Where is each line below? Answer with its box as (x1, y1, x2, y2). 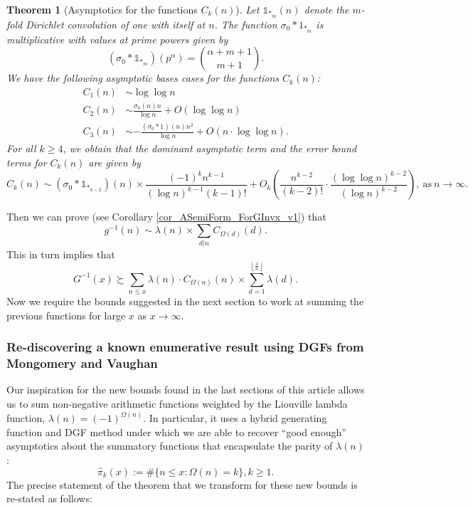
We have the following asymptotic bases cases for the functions (6, 70, 280, 85)
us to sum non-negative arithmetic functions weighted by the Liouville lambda (6, 396, 348, 411)
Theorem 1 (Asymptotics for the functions (6, 2, 198, 16)
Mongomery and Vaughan (6, 354, 158, 372)
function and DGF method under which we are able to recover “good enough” (6, 424, 346, 439)
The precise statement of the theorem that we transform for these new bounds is (6, 477, 358, 492)
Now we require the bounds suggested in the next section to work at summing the (6, 294, 364, 309)
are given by (88, 154, 141, 169)
